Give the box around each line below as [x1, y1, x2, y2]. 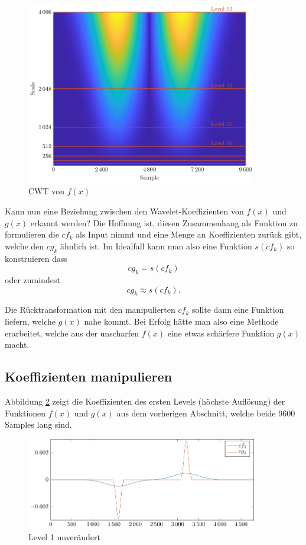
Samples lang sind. [5, 418, 72, 431]
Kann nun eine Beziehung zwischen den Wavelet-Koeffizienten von [5, 205, 244, 217]
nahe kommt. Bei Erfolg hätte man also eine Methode [84, 315, 279, 327]
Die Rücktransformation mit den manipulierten [5, 303, 175, 316]
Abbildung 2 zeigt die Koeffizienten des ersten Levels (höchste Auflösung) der [5, 395, 285, 407]
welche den [5, 239, 44, 252]
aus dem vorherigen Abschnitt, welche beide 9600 [116, 406, 295, 419]
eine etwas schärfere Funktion [167, 326, 275, 339]
